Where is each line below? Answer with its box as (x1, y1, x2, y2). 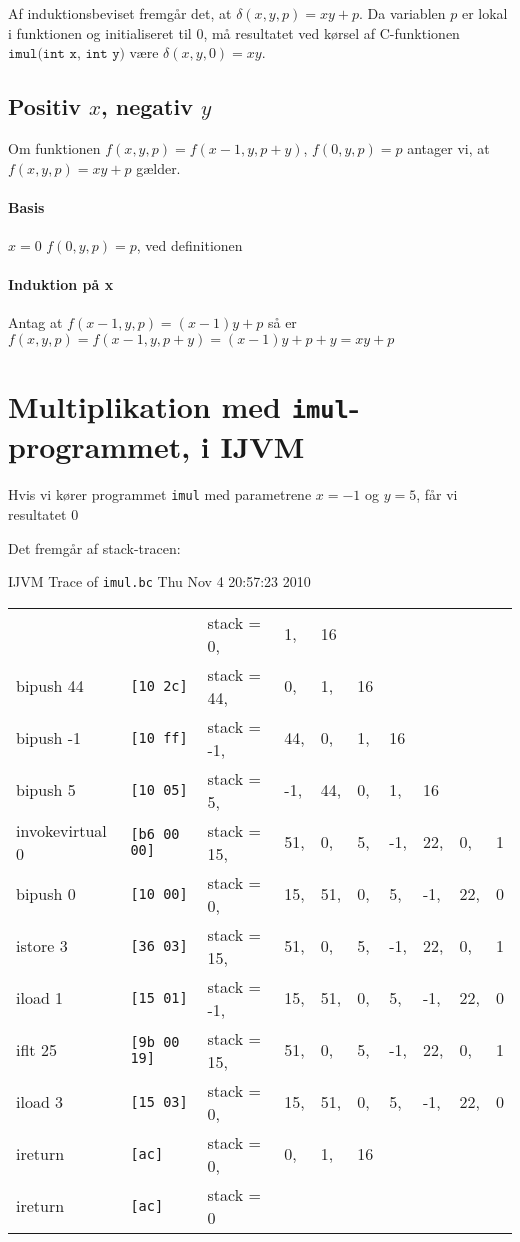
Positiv (8, 91, 81, 122)
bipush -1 (16, 726, 81, 750)
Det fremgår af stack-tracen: (8, 537, 181, 558)
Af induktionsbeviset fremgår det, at (8, 3, 232, 23)
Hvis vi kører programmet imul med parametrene (8, 484, 312, 505)
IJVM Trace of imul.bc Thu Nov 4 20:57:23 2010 (8, 571, 311, 592)
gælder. (136, 157, 181, 178)
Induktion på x (8, 274, 114, 295)
